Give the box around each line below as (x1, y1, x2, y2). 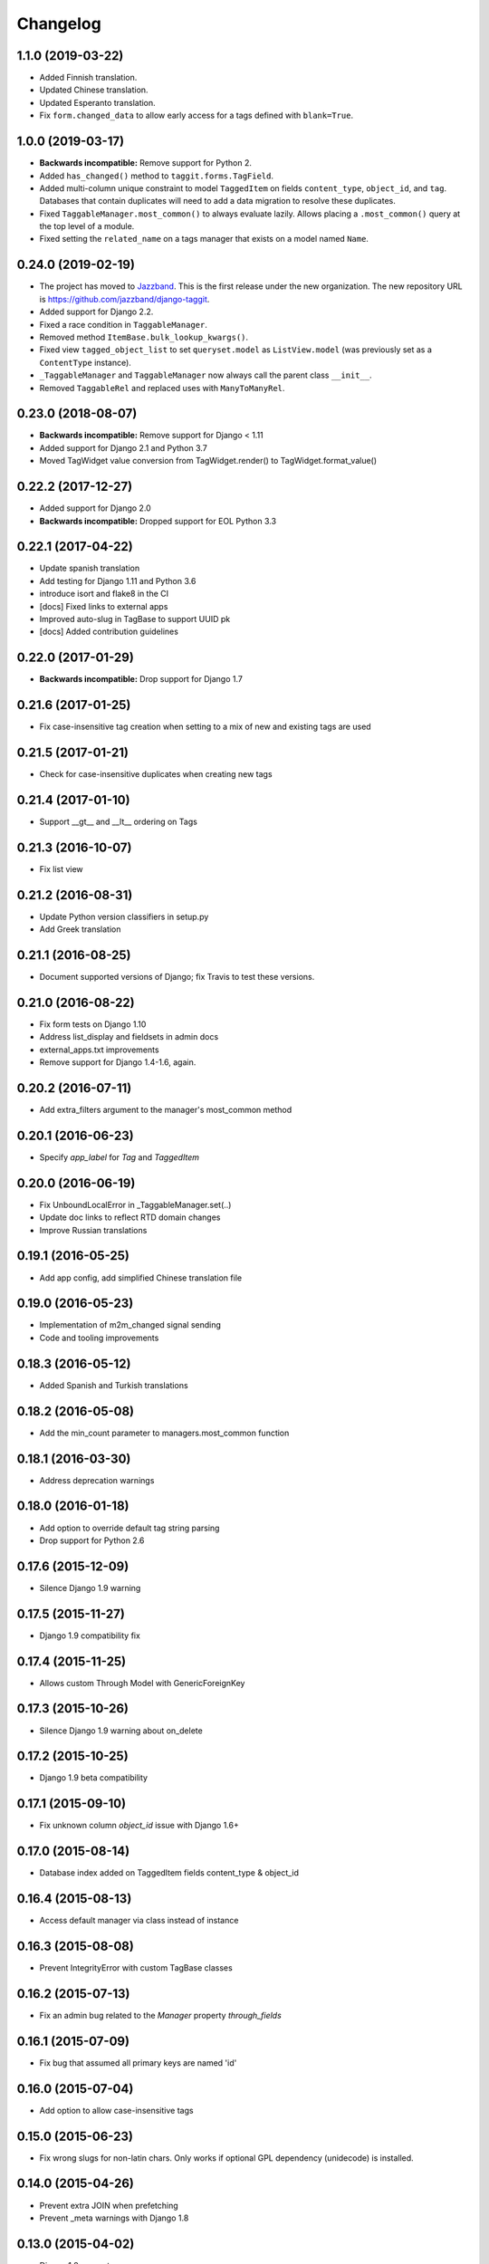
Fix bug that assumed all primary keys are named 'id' (39, 2057, 237, 2068)
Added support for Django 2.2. (39, 306, 154, 317)
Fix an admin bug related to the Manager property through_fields (39, 2010, 283, 2020)
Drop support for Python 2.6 (39, 1535, 145, 1546)
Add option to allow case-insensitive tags (39, 2105, 194, 2115)
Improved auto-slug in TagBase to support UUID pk (39, 613, 231, 624)
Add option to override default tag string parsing (39, 1522, 220, 1533)
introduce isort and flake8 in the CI (39, 589, 169, 600)
